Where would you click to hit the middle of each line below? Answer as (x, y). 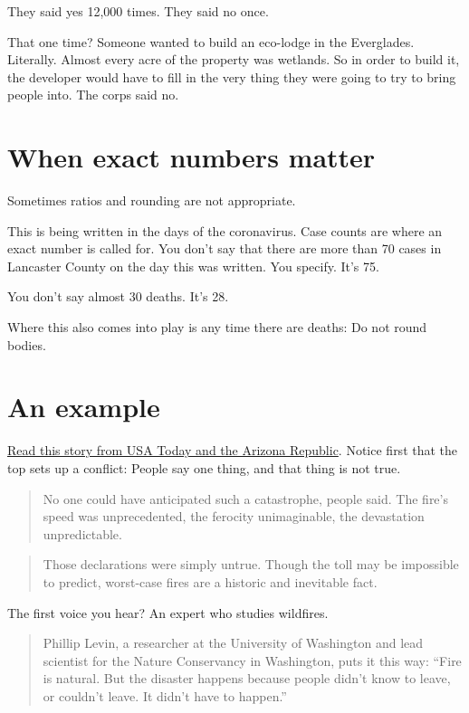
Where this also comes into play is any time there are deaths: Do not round (217, 327)
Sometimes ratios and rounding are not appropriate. (152, 200)
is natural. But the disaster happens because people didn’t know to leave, (247, 678)
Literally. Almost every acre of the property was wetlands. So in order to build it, (234, 59)
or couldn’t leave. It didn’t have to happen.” (165, 695)
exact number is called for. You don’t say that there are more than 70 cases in (225, 248)
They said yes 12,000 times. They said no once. (138, 11)
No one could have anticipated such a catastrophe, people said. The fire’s (245, 498)
